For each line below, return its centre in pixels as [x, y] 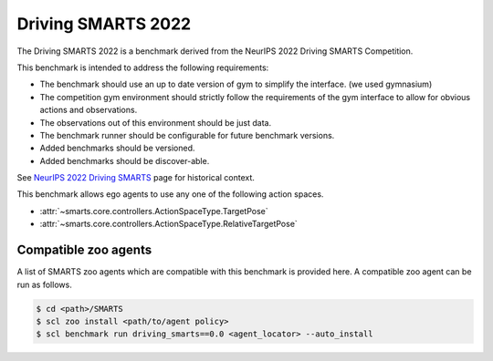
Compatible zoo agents [84, 250]
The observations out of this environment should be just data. [156, 122]
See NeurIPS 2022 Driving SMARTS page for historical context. [136, 178]
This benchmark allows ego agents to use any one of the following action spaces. [170, 194]
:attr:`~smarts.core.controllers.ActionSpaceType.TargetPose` [154, 211]
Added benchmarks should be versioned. [117, 148]
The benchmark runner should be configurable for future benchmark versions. [187, 135]
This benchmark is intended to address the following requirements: [143, 67]
